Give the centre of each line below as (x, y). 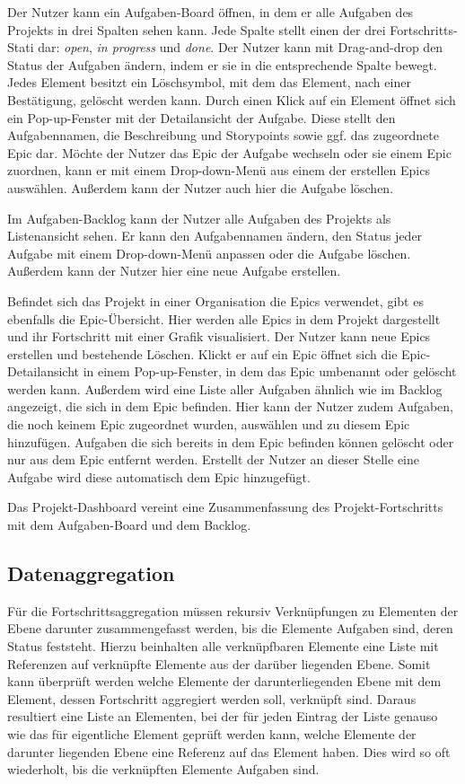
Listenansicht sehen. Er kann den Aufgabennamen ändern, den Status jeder (215, 236)
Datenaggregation (91, 573)
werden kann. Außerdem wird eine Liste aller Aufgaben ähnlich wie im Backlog (225, 388)
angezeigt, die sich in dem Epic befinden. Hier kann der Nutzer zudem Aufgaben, (231, 406)
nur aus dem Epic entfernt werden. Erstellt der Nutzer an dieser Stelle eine (213, 459)
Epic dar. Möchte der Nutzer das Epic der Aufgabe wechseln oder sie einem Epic (229, 152)
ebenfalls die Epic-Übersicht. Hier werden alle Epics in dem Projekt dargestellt (224, 318)
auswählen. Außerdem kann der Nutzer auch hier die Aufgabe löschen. (201, 187)
